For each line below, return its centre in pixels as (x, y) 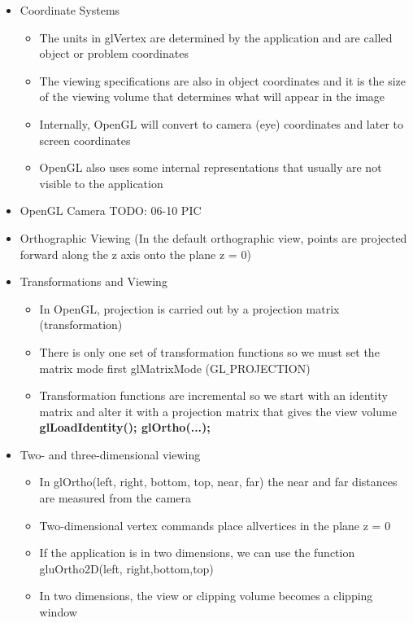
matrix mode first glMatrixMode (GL (133, 368)
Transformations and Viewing (93, 281)
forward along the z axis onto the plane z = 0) (135, 254)
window (58, 612)
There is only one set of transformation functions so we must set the (209, 351)
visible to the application (101, 183)
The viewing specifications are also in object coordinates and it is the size (223, 80)
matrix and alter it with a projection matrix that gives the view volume (218, 411)
